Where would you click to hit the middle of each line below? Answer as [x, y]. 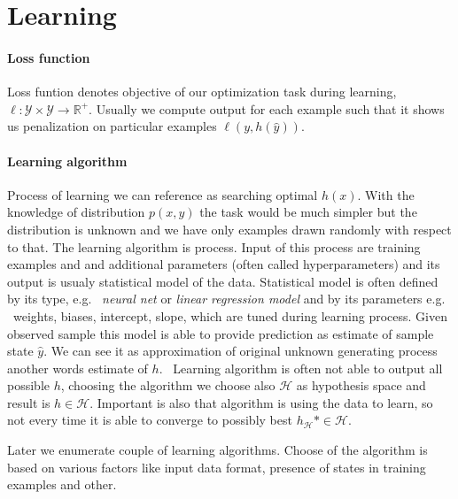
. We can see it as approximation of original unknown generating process [241, 351]
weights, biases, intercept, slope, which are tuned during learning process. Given [230, 315]
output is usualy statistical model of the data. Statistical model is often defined [223, 281]
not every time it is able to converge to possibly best [150, 420]
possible [28, 385]
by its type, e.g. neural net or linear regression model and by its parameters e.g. [226, 299]
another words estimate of [78, 368]
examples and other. [62, 484]
